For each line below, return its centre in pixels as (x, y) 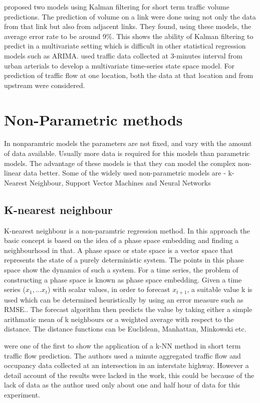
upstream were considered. (45, 85)
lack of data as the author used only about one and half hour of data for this (122, 385)
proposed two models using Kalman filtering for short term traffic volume (117, 6)
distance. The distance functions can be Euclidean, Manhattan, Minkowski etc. (125, 329)
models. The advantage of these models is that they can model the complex (120, 163)
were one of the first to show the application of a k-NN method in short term (122, 346)
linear (13, 173)
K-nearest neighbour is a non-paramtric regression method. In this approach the (127, 230)
